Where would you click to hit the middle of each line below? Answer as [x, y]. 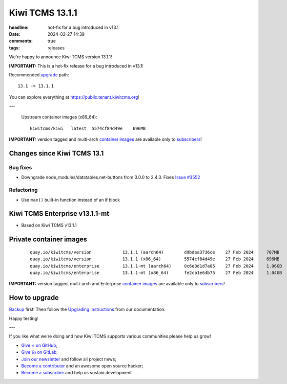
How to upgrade [34, 298]
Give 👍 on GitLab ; [40, 352]
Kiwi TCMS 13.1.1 [43, 13]
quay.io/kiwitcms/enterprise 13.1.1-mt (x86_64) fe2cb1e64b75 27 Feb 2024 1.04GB [156, 273]
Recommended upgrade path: [39, 75]
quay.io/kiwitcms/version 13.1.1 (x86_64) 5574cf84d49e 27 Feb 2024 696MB [155, 259]
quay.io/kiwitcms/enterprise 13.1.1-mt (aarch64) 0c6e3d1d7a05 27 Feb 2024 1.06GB [156, 266]
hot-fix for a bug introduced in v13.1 [83, 27]
